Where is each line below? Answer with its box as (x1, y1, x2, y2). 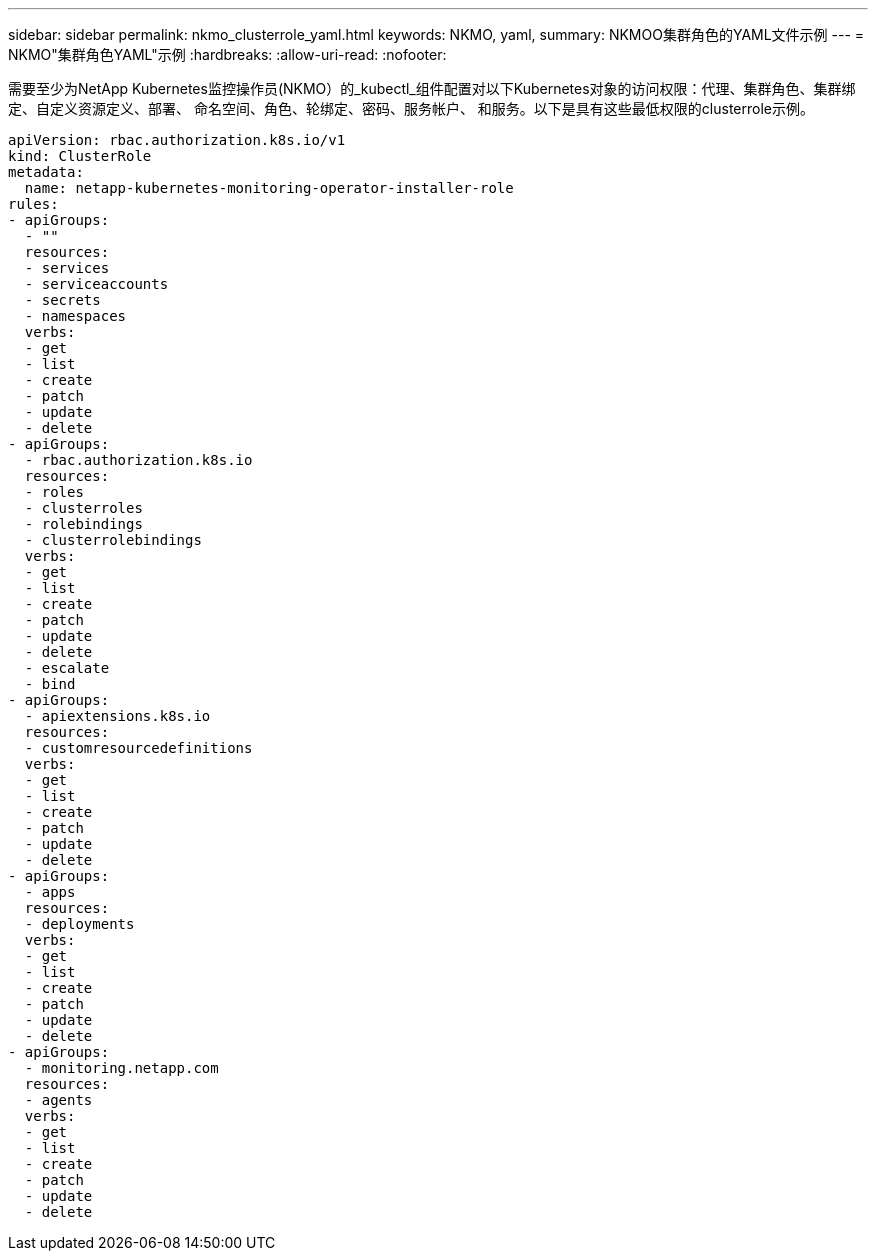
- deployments (24, 916, 135, 932)
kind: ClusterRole (8, 148, 152, 164)
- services (24, 260, 110, 276)
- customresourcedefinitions (24, 740, 253, 756)
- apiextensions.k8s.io (24, 708, 211, 724)
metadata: (8, 164, 84, 180)
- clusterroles (24, 500, 143, 516)
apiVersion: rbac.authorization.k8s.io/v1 (8, 132, 346, 148)
